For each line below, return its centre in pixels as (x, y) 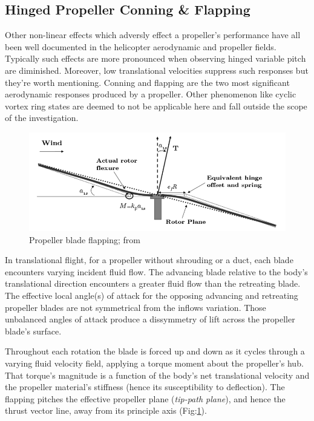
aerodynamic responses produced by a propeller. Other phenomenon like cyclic (151, 94)
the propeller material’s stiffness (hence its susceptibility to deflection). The (145, 387)
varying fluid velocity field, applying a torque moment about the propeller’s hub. (154, 363)
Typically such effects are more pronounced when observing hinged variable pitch (155, 58)
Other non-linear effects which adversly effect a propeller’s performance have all (153, 35)
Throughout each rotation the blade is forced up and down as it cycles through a (155, 351)
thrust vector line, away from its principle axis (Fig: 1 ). (106, 410)
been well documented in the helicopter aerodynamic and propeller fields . (141, 46)
